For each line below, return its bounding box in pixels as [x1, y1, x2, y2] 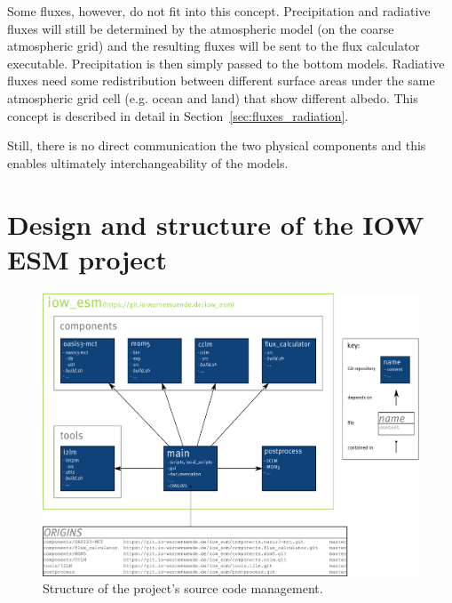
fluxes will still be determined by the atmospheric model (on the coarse [7, 19, 394, 37]
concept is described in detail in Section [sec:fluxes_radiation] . [7, 106, 349, 125]
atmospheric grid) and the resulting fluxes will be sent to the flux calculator [7, 36, 420, 55]
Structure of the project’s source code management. [43, 579, 323, 598]
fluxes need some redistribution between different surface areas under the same [7, 71, 435, 90]
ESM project [7, 240, 167, 277]
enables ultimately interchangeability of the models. [7, 153, 289, 172]
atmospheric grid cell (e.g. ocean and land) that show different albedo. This [7, 88, 418, 107]
